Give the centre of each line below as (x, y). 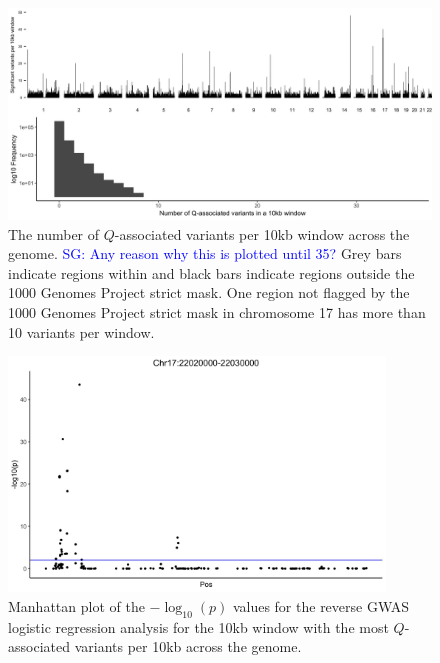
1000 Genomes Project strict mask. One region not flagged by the (209, 292)
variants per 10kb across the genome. (188, 646)
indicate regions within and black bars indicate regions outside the (211, 272)
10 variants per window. (81, 331)
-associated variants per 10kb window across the (262, 233)
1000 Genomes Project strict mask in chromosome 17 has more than (217, 311)
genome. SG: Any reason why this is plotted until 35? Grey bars (205, 253)
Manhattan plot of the (76, 605)
